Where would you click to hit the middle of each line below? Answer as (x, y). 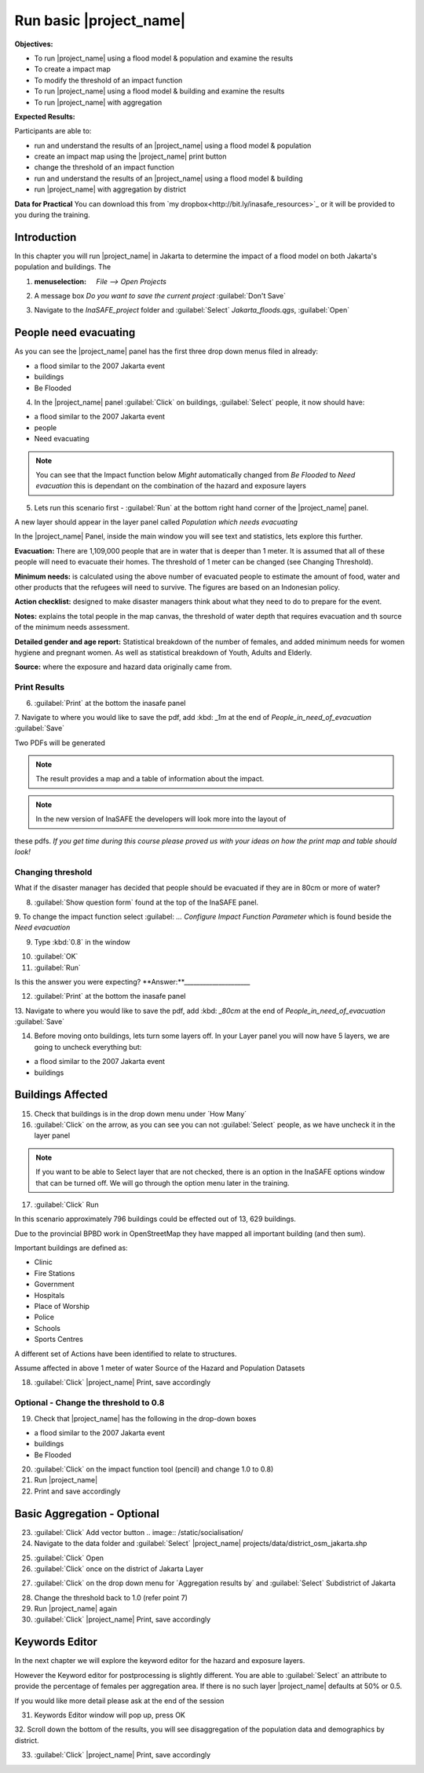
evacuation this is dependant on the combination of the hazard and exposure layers (171, 486)
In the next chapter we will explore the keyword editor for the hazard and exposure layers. (160, 1661)
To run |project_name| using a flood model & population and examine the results (164, 58)
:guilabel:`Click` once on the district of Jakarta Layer (119, 1568)
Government (54, 1285)
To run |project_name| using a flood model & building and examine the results (159, 91)
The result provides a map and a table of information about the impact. (150, 779)
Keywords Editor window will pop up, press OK (110, 1715)
